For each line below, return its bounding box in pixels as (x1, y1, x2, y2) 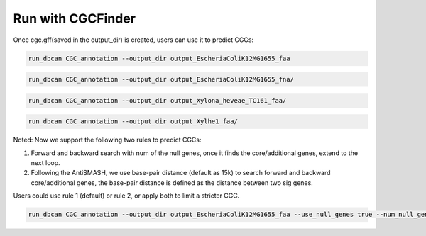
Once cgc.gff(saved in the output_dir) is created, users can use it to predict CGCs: (13, 35, 254, 44)
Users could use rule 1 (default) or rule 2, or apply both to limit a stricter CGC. (13, 191, 240, 200)
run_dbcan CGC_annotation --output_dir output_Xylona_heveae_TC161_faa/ (28, 96, 287, 104)
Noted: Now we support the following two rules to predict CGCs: (13, 135, 202, 145)
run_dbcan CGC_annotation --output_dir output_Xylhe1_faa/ (28, 118, 238, 125)
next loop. (31, 159, 60, 167)
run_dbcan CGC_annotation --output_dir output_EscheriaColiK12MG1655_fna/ (28, 75, 295, 84)
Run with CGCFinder (13, 11, 136, 26)
